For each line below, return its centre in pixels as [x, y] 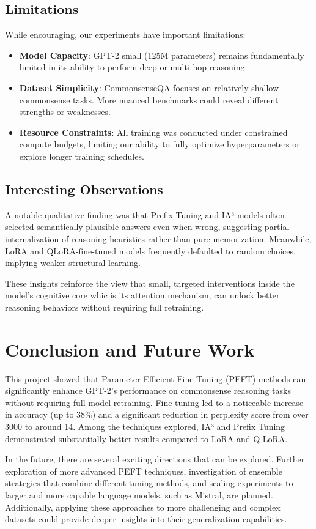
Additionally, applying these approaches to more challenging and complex [143, 507]
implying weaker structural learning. [73, 263]
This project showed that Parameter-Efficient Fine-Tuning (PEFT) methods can [156, 378]
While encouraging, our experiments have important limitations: [125, 35]
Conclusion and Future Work [130, 349]
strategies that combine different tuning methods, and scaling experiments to [149, 483]
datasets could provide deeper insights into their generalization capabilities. [146, 519]
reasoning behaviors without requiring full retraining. [105, 307]
